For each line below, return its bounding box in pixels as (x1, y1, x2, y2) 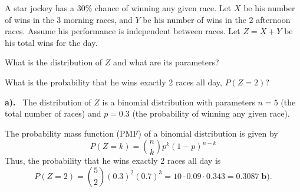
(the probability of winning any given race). (132, 107, 290, 120)
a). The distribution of (5, 95, 91, 108)
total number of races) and (5, 107, 101, 120)
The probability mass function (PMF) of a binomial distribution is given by (5, 127, 278, 139)
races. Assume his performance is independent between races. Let (5, 25, 240, 37)
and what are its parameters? (113, 56, 219, 68)
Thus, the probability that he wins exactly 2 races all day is (5, 154, 221, 167)
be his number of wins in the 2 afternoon (143, 13, 291, 25)
